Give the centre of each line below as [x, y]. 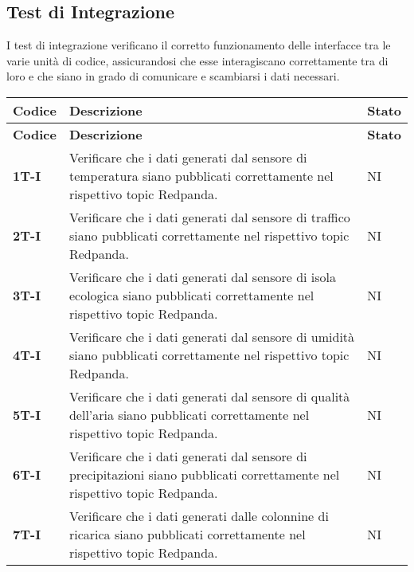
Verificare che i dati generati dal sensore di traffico [209, 217]
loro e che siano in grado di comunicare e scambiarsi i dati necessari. [173, 76]
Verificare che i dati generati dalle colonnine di [199, 515]
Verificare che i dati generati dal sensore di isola [203, 276]
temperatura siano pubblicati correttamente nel [201, 175]
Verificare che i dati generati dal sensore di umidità [212, 336]
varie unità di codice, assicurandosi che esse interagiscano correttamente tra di [197, 60]
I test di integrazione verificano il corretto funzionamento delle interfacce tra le [199, 45]
